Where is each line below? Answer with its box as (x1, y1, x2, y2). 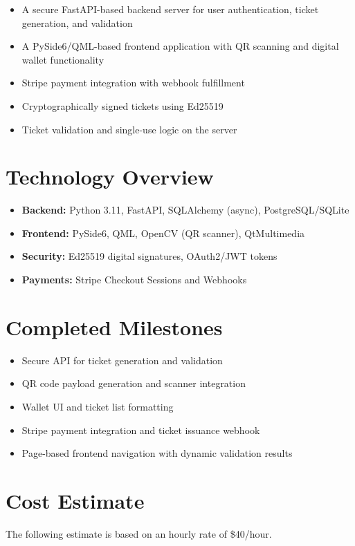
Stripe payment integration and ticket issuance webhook (21, 422, 260, 437)
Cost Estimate (6, 486, 145, 514)
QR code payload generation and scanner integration (21, 376, 246, 390)
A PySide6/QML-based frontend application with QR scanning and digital (21, 39, 339, 53)
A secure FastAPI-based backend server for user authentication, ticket (21, 2, 319, 16)
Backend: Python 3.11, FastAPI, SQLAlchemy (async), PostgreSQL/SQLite (21, 203, 349, 217)
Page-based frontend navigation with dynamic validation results (21, 446, 293, 460)
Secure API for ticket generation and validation (21, 352, 223, 367)
